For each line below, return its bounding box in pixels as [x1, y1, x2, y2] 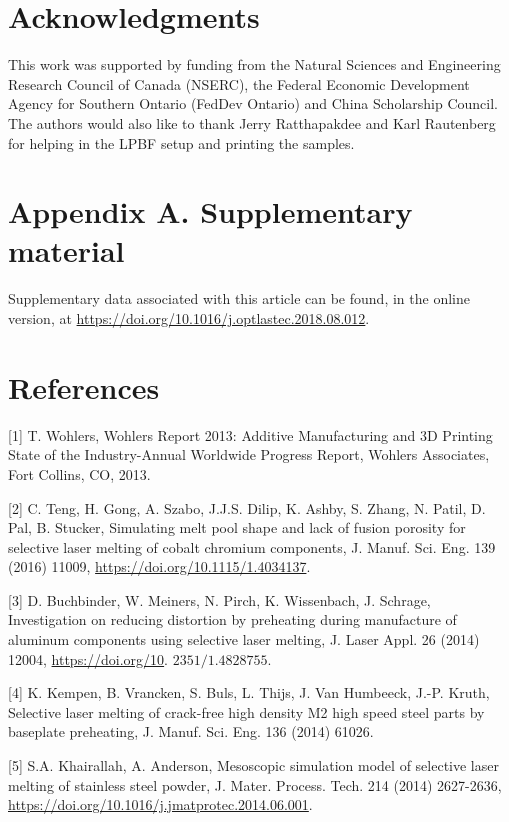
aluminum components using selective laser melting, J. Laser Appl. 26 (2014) [8, 629, 480, 650]
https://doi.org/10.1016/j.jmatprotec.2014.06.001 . [8, 794, 313, 815]
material [8, 230, 125, 271]
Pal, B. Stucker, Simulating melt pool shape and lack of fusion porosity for [8, 517, 466, 538]
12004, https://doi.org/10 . [8, 648, 169, 669]
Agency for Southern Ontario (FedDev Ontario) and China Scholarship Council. [8, 93, 498, 114]
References [8, 366, 160, 407]
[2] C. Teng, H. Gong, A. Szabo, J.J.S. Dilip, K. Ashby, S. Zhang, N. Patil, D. [8, 497, 486, 518]
